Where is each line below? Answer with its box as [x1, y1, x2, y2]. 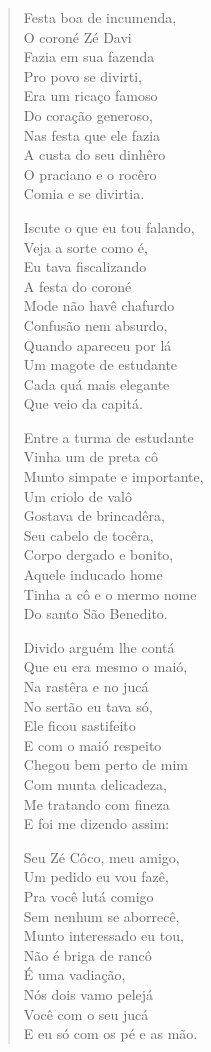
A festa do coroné [23, 275, 132, 296]
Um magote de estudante [23, 354, 178, 375]
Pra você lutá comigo [23, 885, 154, 906]
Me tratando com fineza [23, 793, 170, 814]
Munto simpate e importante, [23, 466, 204, 487]
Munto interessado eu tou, [23, 925, 184, 946]
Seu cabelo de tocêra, [23, 524, 154, 545]
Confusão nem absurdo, [23, 314, 168, 335]
